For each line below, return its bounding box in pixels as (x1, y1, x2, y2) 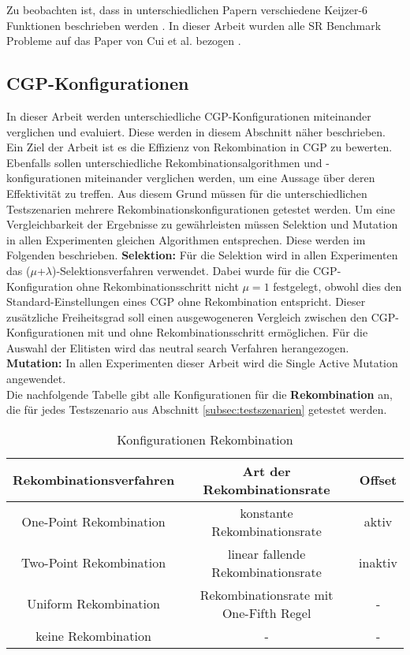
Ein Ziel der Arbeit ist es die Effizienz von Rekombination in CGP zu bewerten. (6, 139, 393, 155)
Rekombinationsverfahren (13, 471, 175, 489)
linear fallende (227, 544, 306, 563)
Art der (242, 461, 291, 480)
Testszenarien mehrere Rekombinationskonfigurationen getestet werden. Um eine (6, 200, 395, 217)
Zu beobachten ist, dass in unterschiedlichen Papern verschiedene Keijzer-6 (6, 2, 368, 17)
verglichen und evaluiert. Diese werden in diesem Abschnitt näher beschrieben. (6, 123, 386, 140)
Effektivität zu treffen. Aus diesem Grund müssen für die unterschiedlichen (6, 184, 367, 201)
